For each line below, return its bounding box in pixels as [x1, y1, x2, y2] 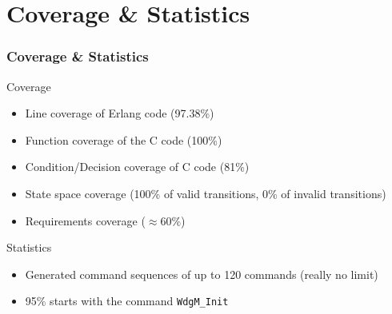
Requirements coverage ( [25, 212, 146, 229]
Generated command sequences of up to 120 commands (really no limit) [25, 265, 378, 282]
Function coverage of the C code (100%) [25, 131, 222, 148]
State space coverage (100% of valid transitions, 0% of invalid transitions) [25, 185, 386, 201]
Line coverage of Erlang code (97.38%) [25, 105, 214, 121]
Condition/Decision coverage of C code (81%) [25, 158, 250, 175]
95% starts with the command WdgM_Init [25, 292, 229, 309]
